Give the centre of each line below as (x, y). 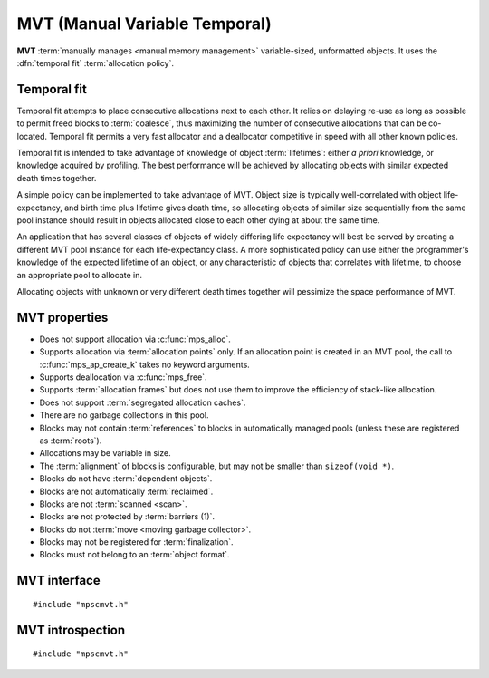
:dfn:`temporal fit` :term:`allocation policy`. (95, 63)
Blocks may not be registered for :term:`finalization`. (137, 542)
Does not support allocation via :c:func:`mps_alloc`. (135, 339)
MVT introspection (71, 630)
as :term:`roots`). (71, 441)
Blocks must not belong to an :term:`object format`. (134, 555)
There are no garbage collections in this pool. (124, 415)
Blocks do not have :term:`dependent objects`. (126, 479)
